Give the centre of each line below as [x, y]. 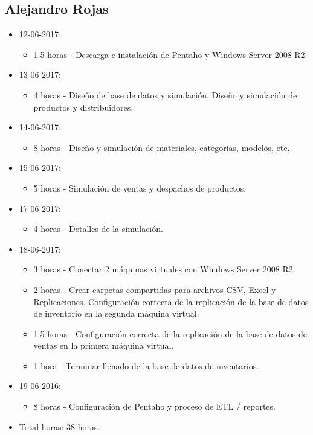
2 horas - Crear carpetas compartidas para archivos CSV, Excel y [155, 289]
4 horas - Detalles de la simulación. [98, 229]
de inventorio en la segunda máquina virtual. [116, 313]
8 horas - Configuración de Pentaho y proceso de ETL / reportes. [154, 406]
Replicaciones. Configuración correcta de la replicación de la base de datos [171, 301]
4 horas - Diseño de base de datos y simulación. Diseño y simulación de [165, 95]
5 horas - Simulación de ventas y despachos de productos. [140, 188]
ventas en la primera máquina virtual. [104, 345]
